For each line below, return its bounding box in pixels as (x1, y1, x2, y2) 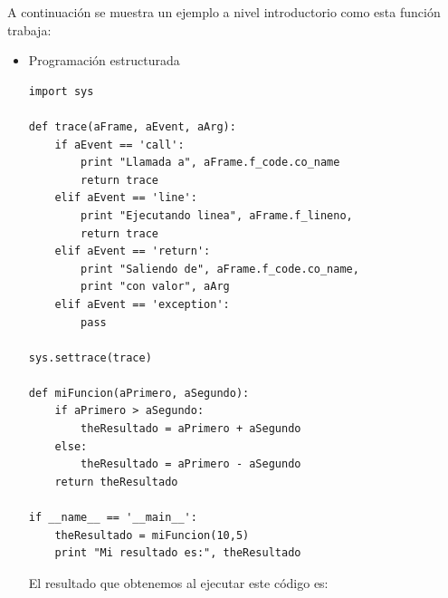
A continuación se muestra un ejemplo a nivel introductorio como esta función (7, 3, 441, 21)
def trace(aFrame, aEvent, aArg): (28, 120, 236, 133)
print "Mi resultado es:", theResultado (54, 546, 301, 560)
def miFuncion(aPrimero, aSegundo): (28, 386, 250, 400)
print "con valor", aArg (81, 280, 230, 294)
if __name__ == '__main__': (28, 511, 197, 525)
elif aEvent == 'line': (54, 191, 197, 205)
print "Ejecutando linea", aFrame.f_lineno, (81, 208, 353, 222)
